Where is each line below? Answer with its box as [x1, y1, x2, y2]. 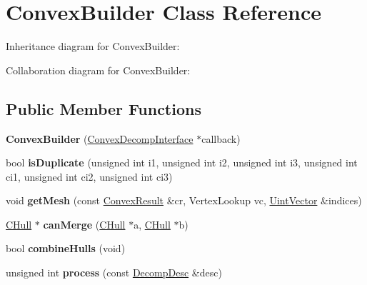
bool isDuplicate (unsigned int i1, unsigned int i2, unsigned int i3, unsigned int [6, 155, 358, 170]
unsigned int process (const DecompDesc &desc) [6, 265, 222, 280]
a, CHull [134, 216, 171, 231]
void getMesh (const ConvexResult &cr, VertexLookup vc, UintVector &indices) [6, 193, 362, 208]
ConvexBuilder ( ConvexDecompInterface [6, 131, 193, 146]
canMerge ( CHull [43, 216, 126, 231]
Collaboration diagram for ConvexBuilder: [6, 62, 191, 77]
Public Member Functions [6, 97, 201, 119]
